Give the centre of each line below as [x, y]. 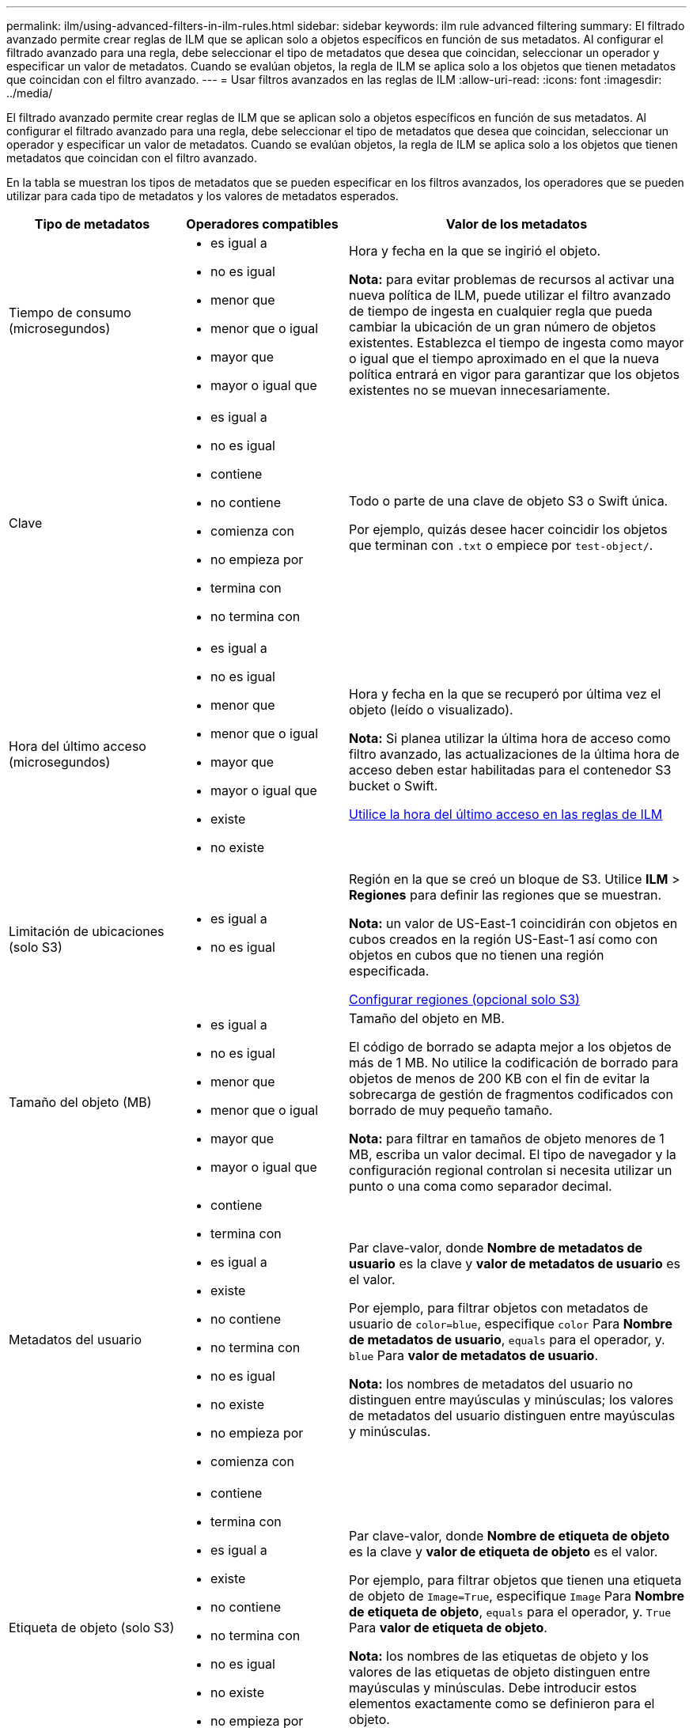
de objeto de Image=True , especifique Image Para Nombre [517, 1596]
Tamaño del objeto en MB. [427, 1018]
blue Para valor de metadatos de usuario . [474, 1355]
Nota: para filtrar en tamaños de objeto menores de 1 [507, 1139]
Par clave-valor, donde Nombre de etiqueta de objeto [509, 1536]
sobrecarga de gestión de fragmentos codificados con [511, 1094]
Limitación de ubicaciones [87, 931]
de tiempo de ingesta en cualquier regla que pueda [501, 311]
